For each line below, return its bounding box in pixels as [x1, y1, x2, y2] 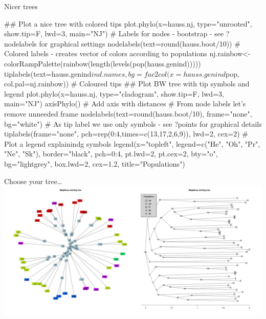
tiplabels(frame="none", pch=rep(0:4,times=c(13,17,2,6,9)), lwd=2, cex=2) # [4, 128, 249, 139]
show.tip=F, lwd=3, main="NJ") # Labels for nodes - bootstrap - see [4, 28, 224, 39]
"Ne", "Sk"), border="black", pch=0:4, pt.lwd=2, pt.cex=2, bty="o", [4, 148, 218, 159]
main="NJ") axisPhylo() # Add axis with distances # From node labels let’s [4, 98, 246, 109]
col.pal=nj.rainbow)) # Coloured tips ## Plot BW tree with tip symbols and [4, 78, 250, 89]
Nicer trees [4, 1, 38, 11]
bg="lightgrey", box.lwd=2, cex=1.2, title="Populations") [4, 158, 185, 169]
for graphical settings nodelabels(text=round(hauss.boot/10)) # [39, 38, 240, 49]
